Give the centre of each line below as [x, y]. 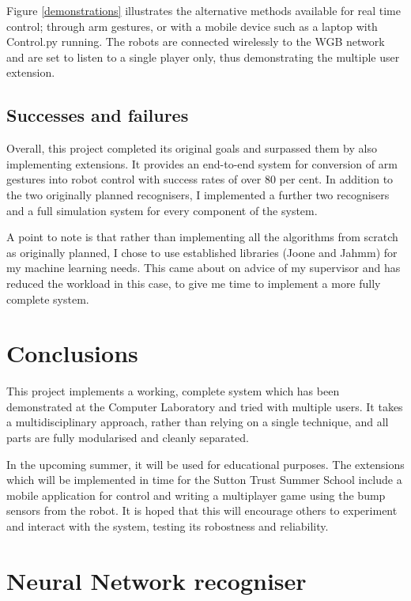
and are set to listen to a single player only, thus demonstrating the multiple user [203, 57]
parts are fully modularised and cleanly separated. [128, 438]
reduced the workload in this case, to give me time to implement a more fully [194, 283]
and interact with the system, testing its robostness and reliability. [168, 525]
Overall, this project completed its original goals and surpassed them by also [192, 148]
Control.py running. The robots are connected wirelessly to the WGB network [196, 42]
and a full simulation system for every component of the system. [162, 210]
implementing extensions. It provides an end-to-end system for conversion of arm [202, 163]
